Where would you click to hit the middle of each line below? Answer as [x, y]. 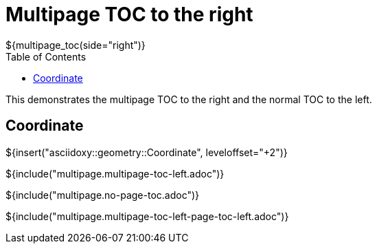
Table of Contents [46, 56]
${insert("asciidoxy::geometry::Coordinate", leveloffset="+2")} [147, 152]
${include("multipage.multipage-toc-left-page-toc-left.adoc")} [147, 216]
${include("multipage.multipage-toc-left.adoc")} [115, 173]
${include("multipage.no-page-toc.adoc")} [103, 195]
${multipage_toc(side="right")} [76, 45]
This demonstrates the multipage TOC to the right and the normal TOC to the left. [189, 99]
